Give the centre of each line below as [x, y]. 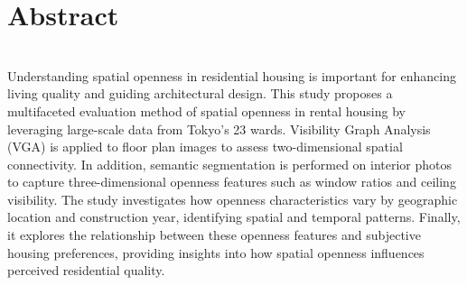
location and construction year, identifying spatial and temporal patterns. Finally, [234, 217]
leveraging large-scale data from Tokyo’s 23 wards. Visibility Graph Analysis [219, 129]
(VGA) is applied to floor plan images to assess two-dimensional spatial [205, 147]
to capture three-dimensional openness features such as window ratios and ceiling [232, 182]
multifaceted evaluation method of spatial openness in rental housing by [206, 110]
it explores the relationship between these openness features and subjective [214, 235]
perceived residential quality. [86, 270]
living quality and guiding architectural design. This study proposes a [200, 93]
